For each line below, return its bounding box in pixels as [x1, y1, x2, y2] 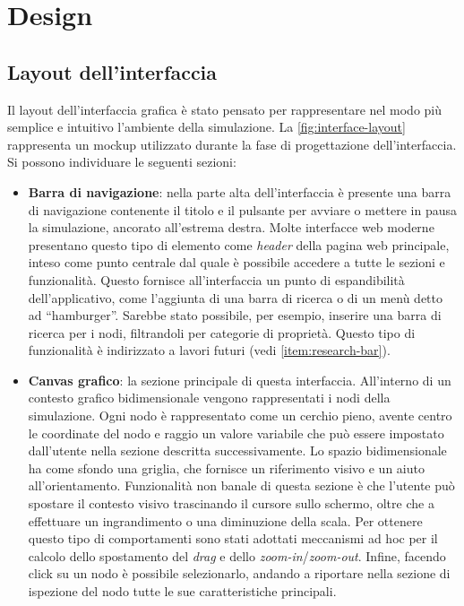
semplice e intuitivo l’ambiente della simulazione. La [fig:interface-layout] [7, 117, 406, 136]
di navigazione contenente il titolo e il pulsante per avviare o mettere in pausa [28, 200, 457, 219]
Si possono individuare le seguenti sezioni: [7, 152, 236, 171]
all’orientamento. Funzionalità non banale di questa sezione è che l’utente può [28, 476, 455, 495]
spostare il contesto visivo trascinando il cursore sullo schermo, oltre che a [28, 494, 434, 513]
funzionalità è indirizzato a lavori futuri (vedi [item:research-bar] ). [28, 341, 391, 359]
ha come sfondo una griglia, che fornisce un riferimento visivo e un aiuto [28, 458, 425, 477]
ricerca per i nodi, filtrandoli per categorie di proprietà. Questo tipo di [28, 323, 416, 342]
